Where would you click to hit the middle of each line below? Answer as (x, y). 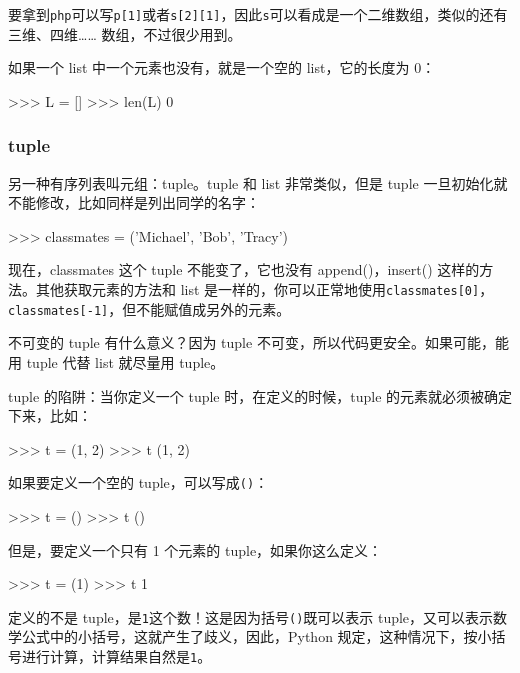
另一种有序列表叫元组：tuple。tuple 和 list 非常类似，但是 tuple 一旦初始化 (251, 182)
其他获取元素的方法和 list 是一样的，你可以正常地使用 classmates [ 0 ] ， (264, 289)
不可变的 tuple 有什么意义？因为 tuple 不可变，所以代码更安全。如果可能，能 (258, 342)
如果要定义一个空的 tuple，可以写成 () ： (138, 482)
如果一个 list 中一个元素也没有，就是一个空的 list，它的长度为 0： (222, 67)
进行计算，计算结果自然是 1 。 (116, 656)
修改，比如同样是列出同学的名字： (147, 202)
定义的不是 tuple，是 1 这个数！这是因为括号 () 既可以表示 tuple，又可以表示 (251, 616)
